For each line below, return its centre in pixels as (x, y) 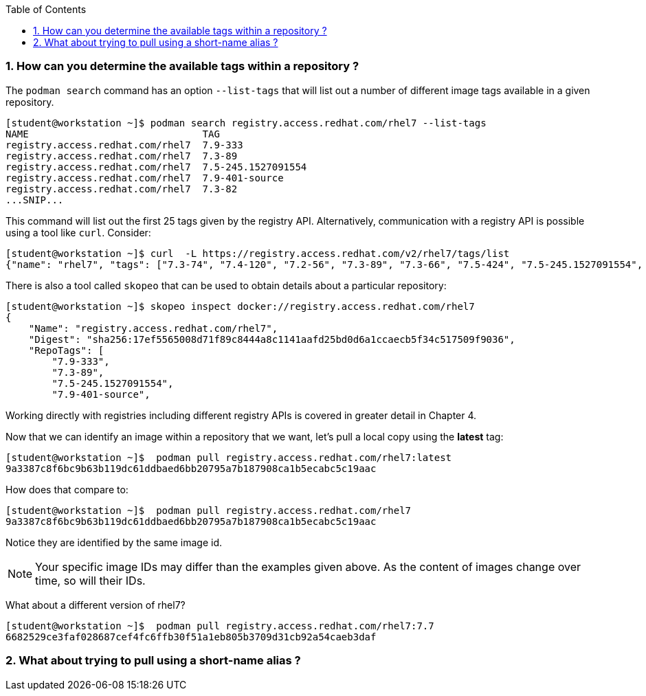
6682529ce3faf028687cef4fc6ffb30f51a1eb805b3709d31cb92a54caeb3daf (191, 637)
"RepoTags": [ (66, 350)
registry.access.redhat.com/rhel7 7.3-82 (122, 189)
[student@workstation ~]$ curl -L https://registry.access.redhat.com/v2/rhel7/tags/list (258, 253)
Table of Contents (46, 9)
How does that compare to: (67, 489)
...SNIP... (35, 200)
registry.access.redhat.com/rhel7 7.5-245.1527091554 (156, 167)
